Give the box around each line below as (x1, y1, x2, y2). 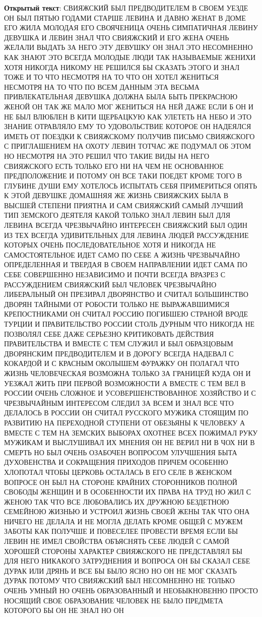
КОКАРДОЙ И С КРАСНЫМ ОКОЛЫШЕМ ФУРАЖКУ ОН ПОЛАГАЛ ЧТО (4, 358, 239, 368)
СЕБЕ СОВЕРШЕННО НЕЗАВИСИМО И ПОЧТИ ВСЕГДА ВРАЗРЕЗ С (4, 269, 226, 280)
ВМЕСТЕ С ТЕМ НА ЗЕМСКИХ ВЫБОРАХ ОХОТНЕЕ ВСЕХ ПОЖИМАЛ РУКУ (4, 427, 258, 438)
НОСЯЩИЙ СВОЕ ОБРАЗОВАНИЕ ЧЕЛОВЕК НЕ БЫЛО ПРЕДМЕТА (4, 595, 223, 605)
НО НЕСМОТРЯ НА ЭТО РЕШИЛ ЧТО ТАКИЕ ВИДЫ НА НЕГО (4, 150, 210, 161)
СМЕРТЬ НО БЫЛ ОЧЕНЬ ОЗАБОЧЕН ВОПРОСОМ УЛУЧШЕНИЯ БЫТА (4, 447, 237, 457)
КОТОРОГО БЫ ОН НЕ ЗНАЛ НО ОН (4, 605, 124, 615)
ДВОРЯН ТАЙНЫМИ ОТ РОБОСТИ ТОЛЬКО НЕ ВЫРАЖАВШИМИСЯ (4, 298, 230, 309)
